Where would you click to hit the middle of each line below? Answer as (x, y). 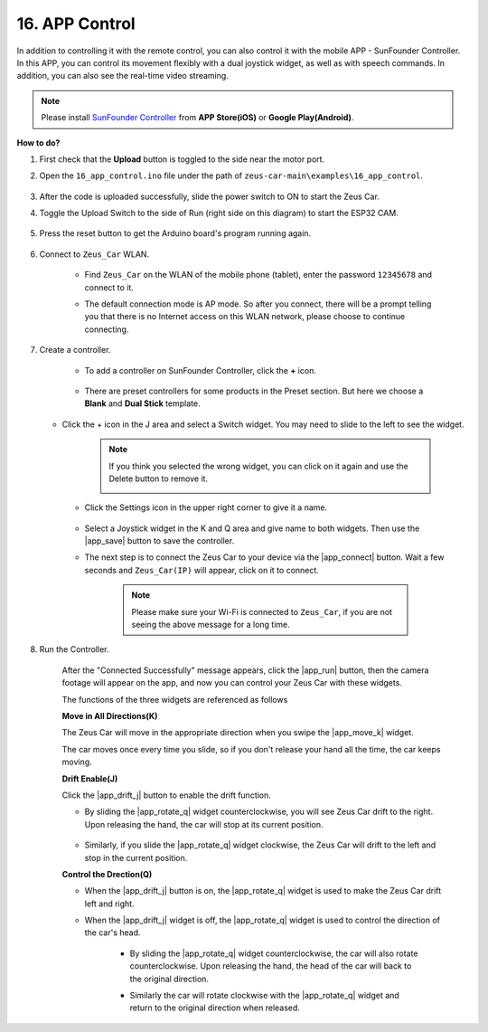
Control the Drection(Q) (107, 874)
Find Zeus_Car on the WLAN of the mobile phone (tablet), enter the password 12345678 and (258, 275)
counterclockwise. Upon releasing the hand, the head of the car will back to (271, 966)
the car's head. (113, 933)
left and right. (109, 904)
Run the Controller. (74, 649)
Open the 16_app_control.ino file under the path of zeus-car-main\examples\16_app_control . (231, 175)
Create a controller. (75, 350)
